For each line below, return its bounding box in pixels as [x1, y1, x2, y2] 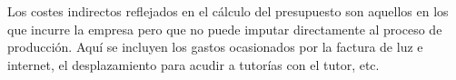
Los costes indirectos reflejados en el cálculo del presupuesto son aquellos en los [7, 2, 449, 20]
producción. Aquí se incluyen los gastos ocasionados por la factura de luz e [7, 37, 423, 56]
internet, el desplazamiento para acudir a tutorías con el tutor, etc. [7, 55, 380, 74]
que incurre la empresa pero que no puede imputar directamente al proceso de [7, 19, 442, 38]
